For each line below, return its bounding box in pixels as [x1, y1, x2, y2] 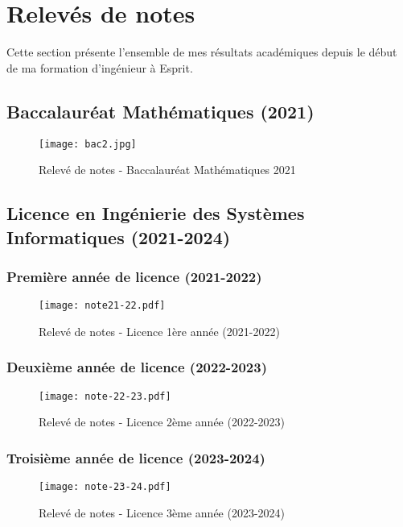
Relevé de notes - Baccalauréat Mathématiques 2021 [39, 161, 296, 178]
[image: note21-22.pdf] [39, 300, 166, 312]
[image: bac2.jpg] [39, 138, 137, 150]
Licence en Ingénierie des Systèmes [6, 201, 305, 226]
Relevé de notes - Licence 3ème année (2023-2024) [39, 504, 286, 521]
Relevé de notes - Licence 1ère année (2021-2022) [39, 322, 280, 339]
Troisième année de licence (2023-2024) [6, 447, 265, 467]
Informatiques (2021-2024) [6, 224, 231, 249]
